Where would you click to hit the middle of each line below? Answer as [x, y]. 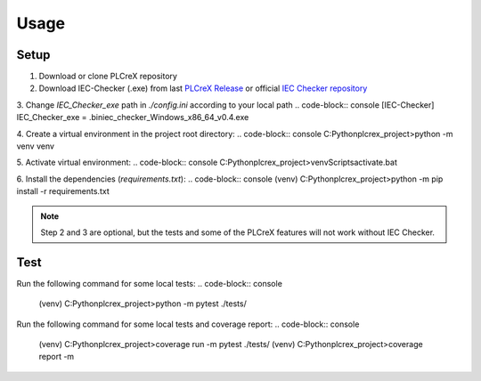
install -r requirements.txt [63, 191]
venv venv [36, 146]
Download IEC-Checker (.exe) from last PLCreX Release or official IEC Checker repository [203, 88]
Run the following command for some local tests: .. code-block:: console [149, 283]
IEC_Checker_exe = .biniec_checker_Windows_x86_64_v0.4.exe [133, 118]
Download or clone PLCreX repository [108, 77]
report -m [57, 357]
